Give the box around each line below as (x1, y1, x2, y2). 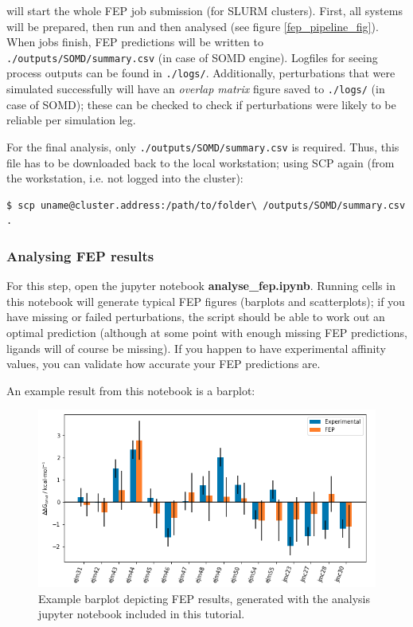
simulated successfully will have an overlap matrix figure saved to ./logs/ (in (6, 80, 385, 97)
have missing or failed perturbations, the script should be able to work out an (6, 308, 385, 325)
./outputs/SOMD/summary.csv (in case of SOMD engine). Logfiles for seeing (6, 49, 378, 65)
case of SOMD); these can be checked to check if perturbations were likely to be (6, 96, 396, 112)
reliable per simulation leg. (6, 112, 136, 128)
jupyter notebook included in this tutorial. (38, 605, 245, 622)
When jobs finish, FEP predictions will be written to (6, 33, 263, 50)
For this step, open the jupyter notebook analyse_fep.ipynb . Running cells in (6, 277, 395, 294)
